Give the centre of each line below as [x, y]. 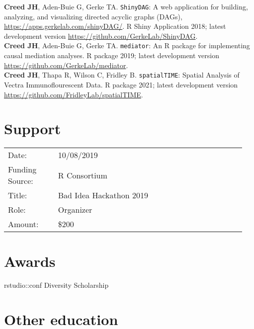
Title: [18, 195]
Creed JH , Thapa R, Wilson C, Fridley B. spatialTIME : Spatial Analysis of [122, 75]
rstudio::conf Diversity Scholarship [56, 285]
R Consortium [83, 175]
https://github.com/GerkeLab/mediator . [66, 65]
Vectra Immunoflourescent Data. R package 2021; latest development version [121, 84]
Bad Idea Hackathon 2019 [103, 195]
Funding [22, 169]
